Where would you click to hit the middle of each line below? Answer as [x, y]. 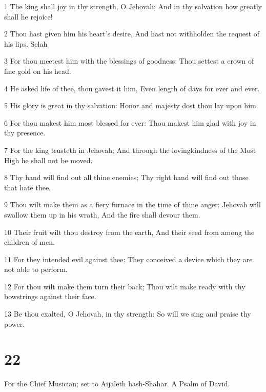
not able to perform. [36, 269]
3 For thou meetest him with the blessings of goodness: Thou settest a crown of [129, 61]
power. [15, 324]
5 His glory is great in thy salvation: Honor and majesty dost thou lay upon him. [131, 105]
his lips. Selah [26, 43]
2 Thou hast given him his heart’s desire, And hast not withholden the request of [132, 34]
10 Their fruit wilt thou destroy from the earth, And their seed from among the [129, 232]
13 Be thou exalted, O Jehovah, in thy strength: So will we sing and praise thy [128, 314]
